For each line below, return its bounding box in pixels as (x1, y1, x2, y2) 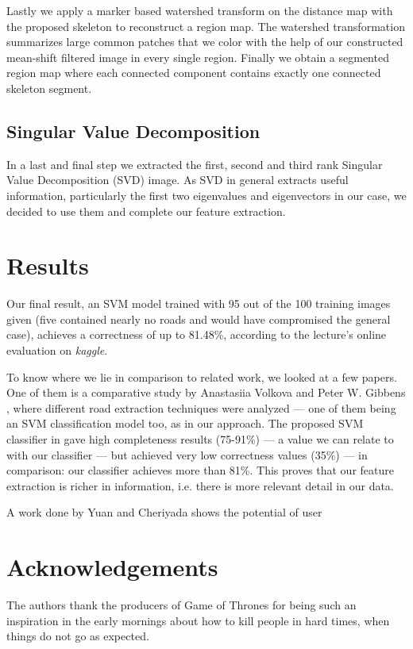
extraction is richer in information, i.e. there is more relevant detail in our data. (6, 477, 394, 493)
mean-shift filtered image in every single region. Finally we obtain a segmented (6, 48, 389, 65)
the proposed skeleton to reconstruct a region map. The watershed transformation (6, 17, 405, 34)
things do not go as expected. (6, 628, 149, 644)
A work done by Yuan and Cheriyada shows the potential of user (6, 504, 322, 520)
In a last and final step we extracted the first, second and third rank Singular (6, 156, 383, 172)
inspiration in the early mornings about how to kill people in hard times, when (6, 612, 390, 628)
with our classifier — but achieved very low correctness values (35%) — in (6, 446, 368, 463)
